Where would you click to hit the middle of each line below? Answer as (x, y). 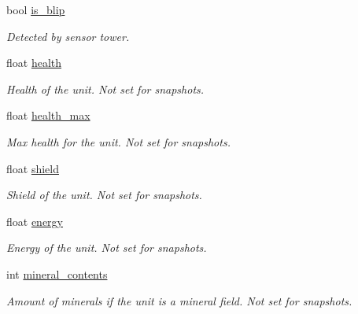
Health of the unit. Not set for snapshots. (105, 89)
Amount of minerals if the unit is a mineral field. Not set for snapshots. (179, 300)
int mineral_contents (57, 273)
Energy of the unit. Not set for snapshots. (107, 248)
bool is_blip (36, 9)
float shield (33, 168)
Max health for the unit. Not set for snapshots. (118, 141)
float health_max (48, 115)
